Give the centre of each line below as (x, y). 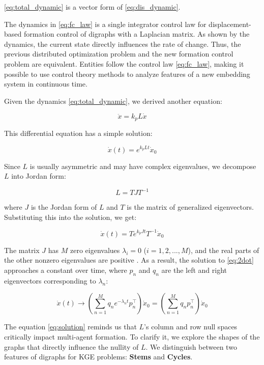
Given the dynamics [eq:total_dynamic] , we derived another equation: (113, 101)
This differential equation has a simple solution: (78, 133)
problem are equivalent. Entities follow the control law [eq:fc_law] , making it (124, 63)
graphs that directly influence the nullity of (71, 346)
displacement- (230, 24)
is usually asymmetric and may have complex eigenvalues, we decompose (143, 166)
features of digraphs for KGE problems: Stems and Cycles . (98, 357)
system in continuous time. (46, 84)
